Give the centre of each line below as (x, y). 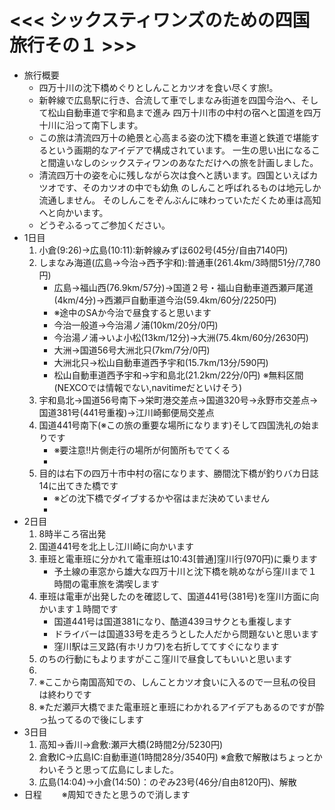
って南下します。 (108, 125)
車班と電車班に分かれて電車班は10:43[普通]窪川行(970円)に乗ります (178, 558)
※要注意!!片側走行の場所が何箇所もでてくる (142, 450)
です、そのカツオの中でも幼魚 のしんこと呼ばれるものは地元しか (189, 187)
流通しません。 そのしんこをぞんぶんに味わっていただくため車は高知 (180, 200)
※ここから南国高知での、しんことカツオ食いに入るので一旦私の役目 (177, 682)
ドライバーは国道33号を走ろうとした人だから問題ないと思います (186, 633)
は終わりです (65, 694)
